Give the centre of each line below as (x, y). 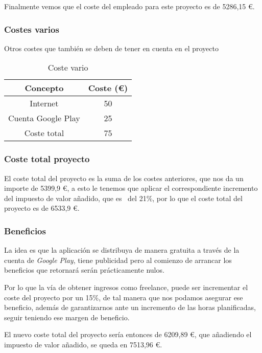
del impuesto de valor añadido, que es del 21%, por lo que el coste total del (123, 198)
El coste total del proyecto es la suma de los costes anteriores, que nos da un (124, 178)
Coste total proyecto (47, 159)
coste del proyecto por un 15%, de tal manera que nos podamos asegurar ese (124, 297)
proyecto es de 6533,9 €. (42, 208)
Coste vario (68, 68)
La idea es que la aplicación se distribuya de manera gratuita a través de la (122, 250)
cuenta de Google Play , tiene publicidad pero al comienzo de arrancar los (118, 260)
